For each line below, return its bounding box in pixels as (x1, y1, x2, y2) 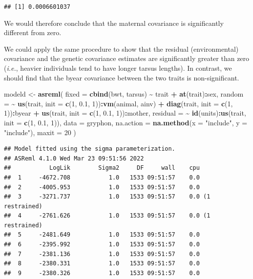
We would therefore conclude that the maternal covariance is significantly (4, 18, 224, 28)
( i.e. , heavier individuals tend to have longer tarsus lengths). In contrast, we (4, 62, 232, 73)
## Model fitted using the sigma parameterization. (4, 145, 175, 153)
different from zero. (4, 27, 62, 38)
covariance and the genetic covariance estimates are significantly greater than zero (4, 53, 250, 63)
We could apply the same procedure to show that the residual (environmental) (4, 43, 239, 54)
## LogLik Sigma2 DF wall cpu (4, 164, 200, 172)
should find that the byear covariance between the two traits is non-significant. (4, 72, 239, 82)
